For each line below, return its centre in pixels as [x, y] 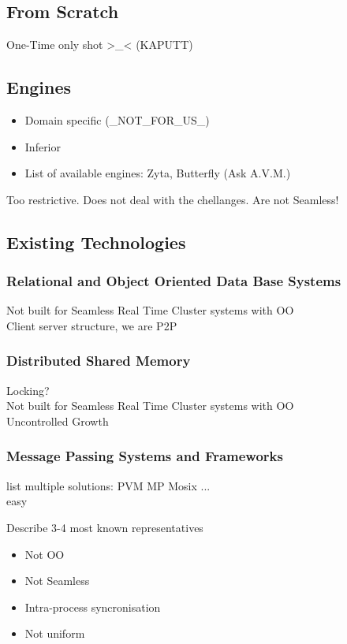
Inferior [43, 146]
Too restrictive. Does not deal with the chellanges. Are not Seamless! [173, 199]
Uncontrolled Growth [58, 421]
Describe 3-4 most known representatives [105, 527]
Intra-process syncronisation [93, 607]
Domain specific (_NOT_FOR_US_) [117, 120]
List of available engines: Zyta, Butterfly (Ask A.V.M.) [158, 173]
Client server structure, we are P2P [92, 325]
